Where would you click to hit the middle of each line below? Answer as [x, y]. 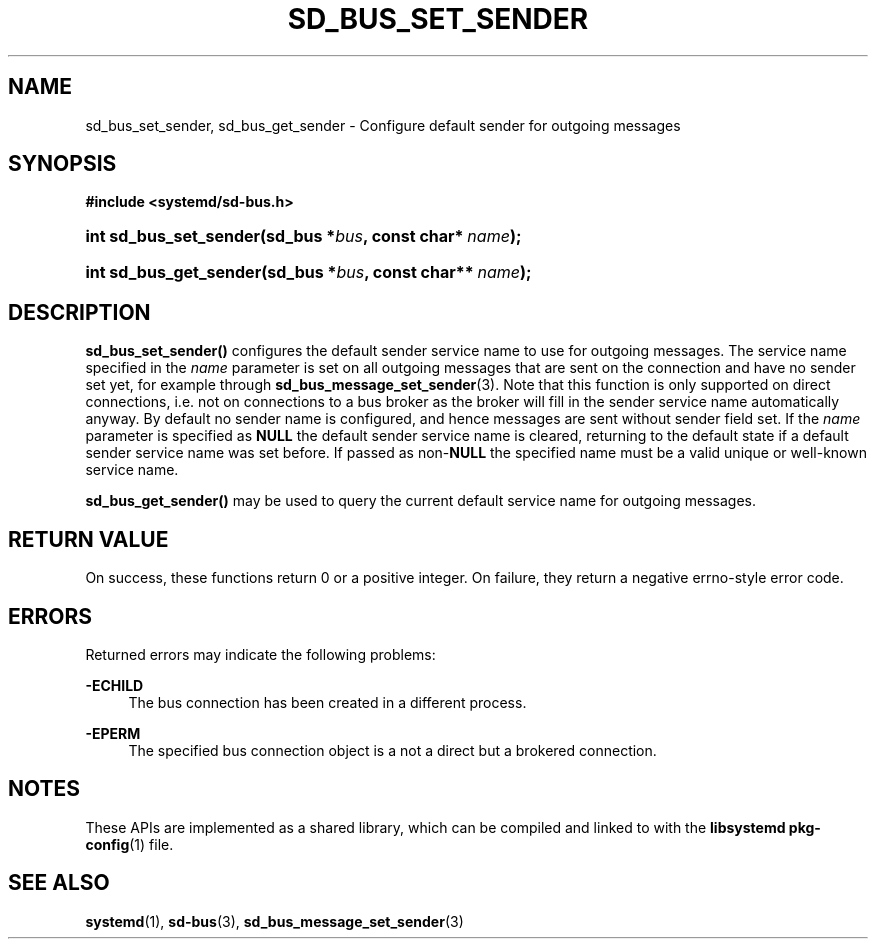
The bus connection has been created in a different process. [327, 702]
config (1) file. [129, 844]
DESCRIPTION [79, 312]
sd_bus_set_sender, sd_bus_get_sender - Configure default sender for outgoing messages [383, 125]
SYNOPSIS [62, 164]
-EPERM [113, 733]
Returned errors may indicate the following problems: [260, 654]
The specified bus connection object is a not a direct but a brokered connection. [392, 750]
